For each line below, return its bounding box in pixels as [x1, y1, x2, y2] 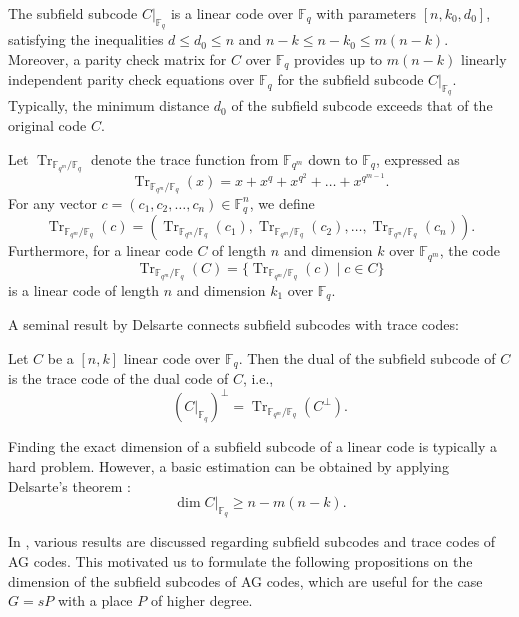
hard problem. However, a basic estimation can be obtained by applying [8, 455, 449, 476]
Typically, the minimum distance [8, 95, 210, 116]
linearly [461, 48, 507, 69]
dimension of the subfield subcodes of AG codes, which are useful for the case [8, 570, 483, 591]
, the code [439, 240, 500, 261]
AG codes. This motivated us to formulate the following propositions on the [8, 550, 473, 571]
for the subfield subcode [277, 69, 424, 90]
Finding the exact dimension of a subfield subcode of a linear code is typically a [8, 436, 498, 457]
